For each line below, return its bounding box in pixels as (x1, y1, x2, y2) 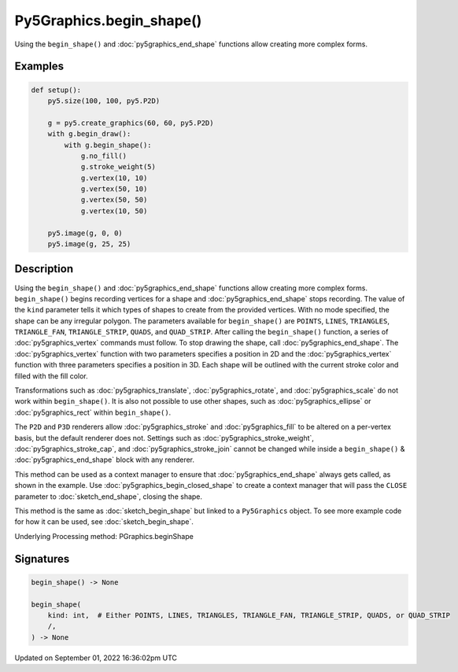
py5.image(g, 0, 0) (47, 228, 124, 238)
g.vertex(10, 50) (80, 206, 148, 216)
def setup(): (31, 85, 82, 94)
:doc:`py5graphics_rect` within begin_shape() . (14, 408, 172, 417)
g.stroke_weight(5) (80, 162, 157, 172)
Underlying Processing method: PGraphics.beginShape (14, 531, 194, 541)
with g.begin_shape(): (64, 140, 153, 150)
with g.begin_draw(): (47, 130, 131, 138)
